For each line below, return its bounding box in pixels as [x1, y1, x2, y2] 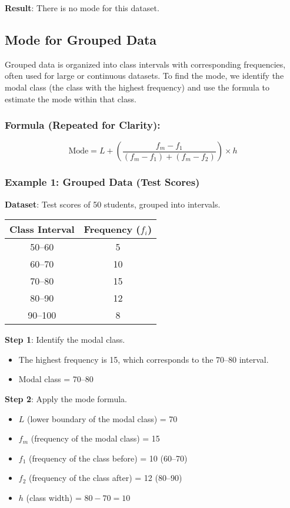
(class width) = [26, 491, 82, 503]
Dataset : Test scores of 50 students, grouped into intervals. [5, 198, 221, 210]
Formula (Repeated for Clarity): [5, 118, 161, 132]
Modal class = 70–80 [18, 373, 94, 385]
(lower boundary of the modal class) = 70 [27, 412, 178, 425]
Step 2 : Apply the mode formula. [5, 392, 127, 405]
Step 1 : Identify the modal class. [5, 333, 125, 346]
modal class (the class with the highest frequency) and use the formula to [5, 81, 270, 93]
